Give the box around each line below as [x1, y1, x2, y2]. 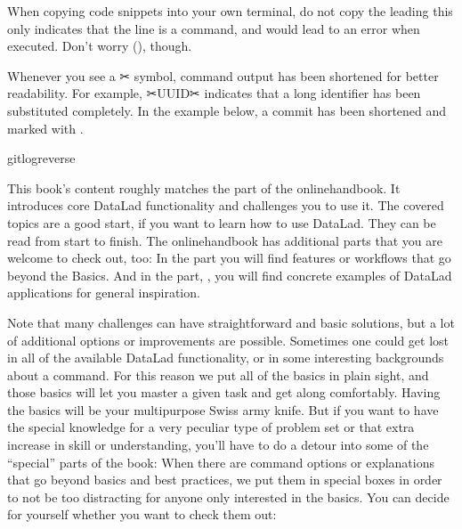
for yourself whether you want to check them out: [7, 505, 277, 524]
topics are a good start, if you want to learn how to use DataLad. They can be [7, 213, 436, 232]
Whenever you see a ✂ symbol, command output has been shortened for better [7, 66, 439, 85]
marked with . [7, 118, 84, 137]
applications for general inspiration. [7, 283, 200, 302]
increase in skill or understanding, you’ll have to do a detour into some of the [7, 435, 429, 454]
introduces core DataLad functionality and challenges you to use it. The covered [7, 196, 444, 215]
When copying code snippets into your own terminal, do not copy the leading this [7, 2, 453, 20]
